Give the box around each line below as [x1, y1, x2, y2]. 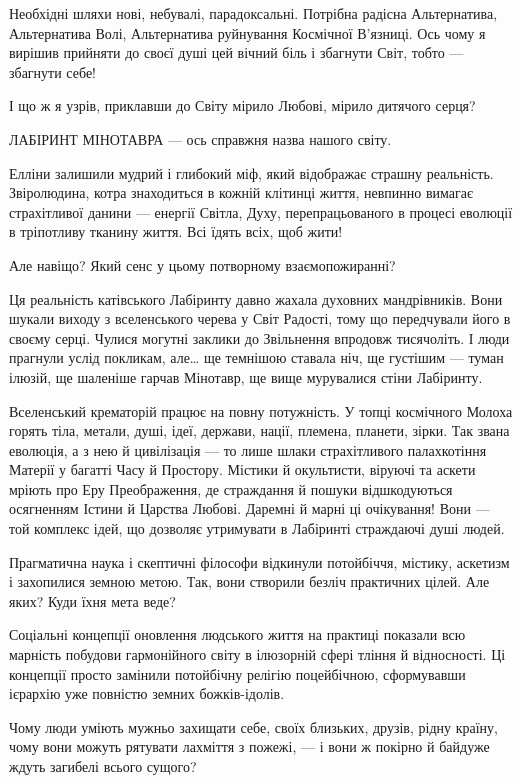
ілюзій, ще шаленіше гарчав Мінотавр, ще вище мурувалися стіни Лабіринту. [9, 366, 483, 387]
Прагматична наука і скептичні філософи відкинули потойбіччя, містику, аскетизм [9, 551, 510, 572]
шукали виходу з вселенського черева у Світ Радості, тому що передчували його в [9, 308, 511, 329]
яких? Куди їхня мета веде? [9, 590, 176, 611]
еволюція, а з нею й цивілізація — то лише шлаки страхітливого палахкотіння [9, 439, 487, 460]
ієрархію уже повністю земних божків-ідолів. [9, 683, 285, 704]
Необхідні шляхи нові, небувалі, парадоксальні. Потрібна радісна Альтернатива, [9, 3, 498, 23]
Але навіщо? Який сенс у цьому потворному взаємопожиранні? [9, 254, 396, 275]
